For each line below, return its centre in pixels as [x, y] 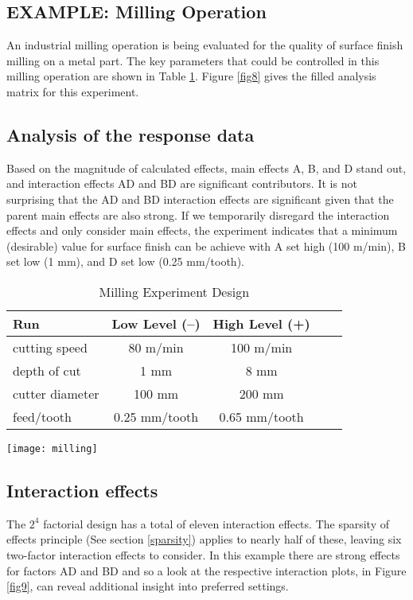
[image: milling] [52, 448]
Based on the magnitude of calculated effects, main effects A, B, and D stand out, [206, 168]
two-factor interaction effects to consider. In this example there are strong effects [203, 554]
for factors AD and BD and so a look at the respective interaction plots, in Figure [206, 570]
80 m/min [156, 347]
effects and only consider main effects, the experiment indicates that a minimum [202, 230]
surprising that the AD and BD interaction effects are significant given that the [200, 199]
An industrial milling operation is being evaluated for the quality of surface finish [205, 45]
